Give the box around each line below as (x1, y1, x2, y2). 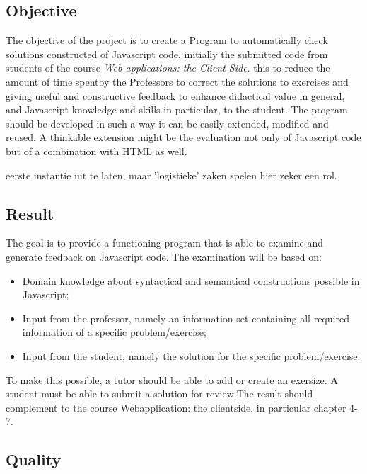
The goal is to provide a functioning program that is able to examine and (6, 235, 324, 250)
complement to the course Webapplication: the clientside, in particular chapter (6, 400, 346, 414)
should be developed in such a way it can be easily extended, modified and (6, 115, 329, 130)
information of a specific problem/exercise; (22, 325, 206, 339)
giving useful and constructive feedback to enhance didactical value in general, (6, 88, 345, 103)
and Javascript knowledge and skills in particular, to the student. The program (6, 102, 348, 117)
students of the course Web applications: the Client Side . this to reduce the (6, 60, 330, 75)
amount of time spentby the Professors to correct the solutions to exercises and (6, 74, 349, 89)
